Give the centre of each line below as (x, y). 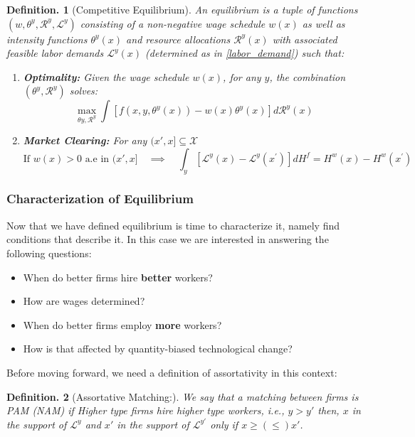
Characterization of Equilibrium (100, 199)
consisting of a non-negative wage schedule (173, 23)
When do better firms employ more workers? (122, 324)
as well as (324, 23)
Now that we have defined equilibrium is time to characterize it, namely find (173, 225)
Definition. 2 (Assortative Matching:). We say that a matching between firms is (183, 396)
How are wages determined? (84, 301)
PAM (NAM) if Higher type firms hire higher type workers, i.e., (146, 410)
